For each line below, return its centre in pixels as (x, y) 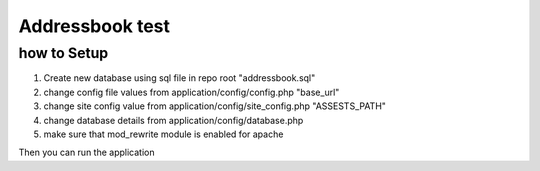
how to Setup (63, 53)
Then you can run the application (86, 152)
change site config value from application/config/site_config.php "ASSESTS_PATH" (215, 106)
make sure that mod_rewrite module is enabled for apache (163, 134)
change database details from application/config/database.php (173, 120)
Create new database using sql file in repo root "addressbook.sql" (179, 78)
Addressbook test (94, 26)
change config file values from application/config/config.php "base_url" (191, 92)
